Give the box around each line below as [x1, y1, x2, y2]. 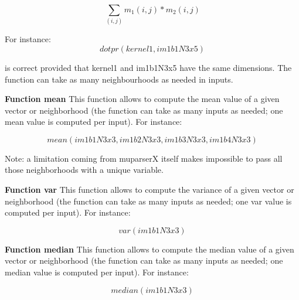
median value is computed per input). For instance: [5, 266, 189, 278]
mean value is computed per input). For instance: [5, 115, 182, 128]
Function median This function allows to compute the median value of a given [5, 243, 294, 255]
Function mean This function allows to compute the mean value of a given [5, 93, 280, 105]
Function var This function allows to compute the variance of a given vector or [5, 183, 294, 196]
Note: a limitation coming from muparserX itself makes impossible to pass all [5, 152, 283, 164]
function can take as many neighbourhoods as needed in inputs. [5, 73, 233, 85]
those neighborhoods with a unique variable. [5, 163, 164, 176]
